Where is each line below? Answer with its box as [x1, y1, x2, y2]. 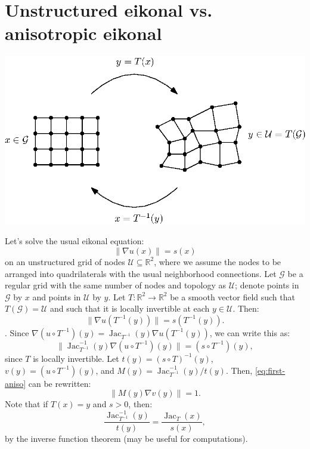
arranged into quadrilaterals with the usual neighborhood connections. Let [5, 267, 277, 279]
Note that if [5, 398, 48, 410]
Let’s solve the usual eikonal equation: [5, 235, 144, 247]
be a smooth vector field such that [170, 290, 295, 303]
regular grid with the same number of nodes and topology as [5, 279, 227, 291]
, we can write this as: [209, 326, 290, 339]
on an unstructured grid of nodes [5, 255, 125, 267]
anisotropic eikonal [5, 21, 162, 45]
